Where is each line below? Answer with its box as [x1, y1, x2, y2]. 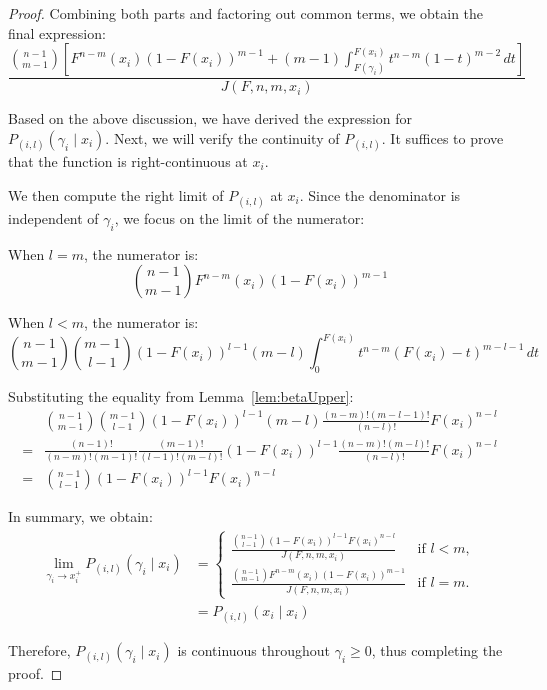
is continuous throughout [177, 640, 331, 661]
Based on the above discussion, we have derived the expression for [8, 108, 413, 129]
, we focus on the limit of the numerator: [114, 207, 365, 228]
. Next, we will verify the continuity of [105, 127, 340, 148]
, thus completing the [371, 640, 503, 661]
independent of [8, 207, 99, 228]
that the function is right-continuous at [8, 151, 248, 171]
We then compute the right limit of [8, 184, 224, 205]
